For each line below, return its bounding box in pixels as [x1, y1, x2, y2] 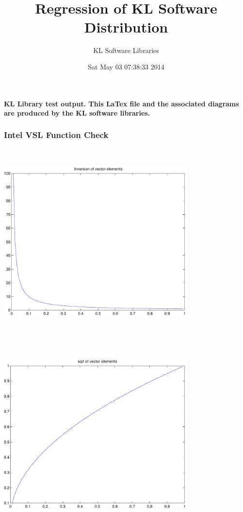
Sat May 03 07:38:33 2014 [88, 61, 164, 71]
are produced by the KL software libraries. [4, 108, 150, 118]
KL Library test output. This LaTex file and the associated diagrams [4, 98, 239, 108]
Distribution [84, 17, 168, 37]
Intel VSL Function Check [4, 128, 109, 140]
